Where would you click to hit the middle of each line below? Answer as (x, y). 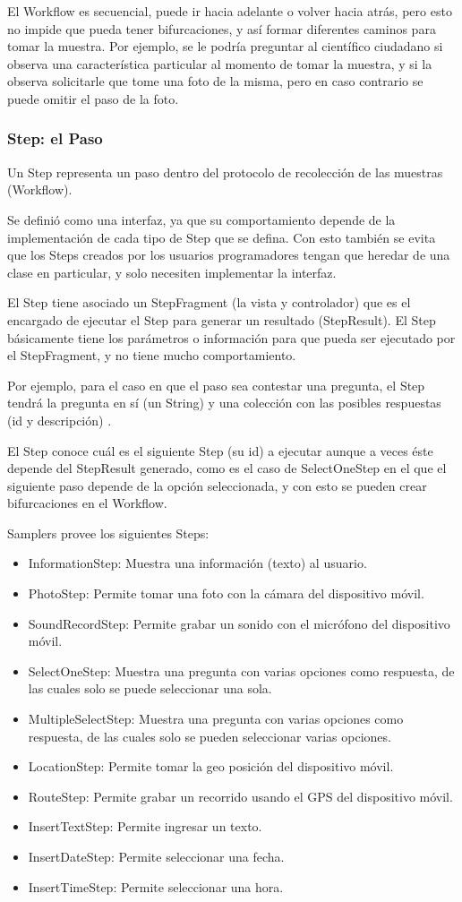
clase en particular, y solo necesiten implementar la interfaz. (172, 272)
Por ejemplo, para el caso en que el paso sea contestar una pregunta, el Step (216, 385)
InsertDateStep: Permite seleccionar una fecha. (156, 856)
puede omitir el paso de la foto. (93, 98)
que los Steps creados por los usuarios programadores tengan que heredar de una (229, 255)
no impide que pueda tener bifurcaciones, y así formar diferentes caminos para (222, 28)
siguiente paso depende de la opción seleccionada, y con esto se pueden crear (217, 485)
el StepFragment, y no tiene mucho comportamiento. (152, 355)
